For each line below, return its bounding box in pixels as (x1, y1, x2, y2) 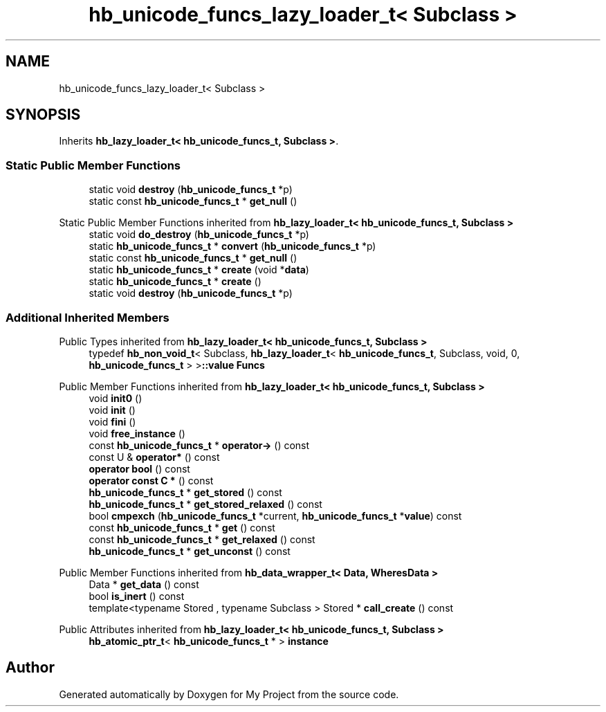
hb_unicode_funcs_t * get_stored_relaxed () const (89, 498, 322, 510)
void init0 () (89, 392, 143, 404)
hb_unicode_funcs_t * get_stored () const (89, 486, 282, 498)
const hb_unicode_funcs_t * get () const (89, 521, 275, 533)
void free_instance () (89, 427, 185, 439)
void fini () (89, 415, 136, 428)
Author (6, 659, 55, 677)
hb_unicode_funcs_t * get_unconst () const (89, 545, 291, 557)
